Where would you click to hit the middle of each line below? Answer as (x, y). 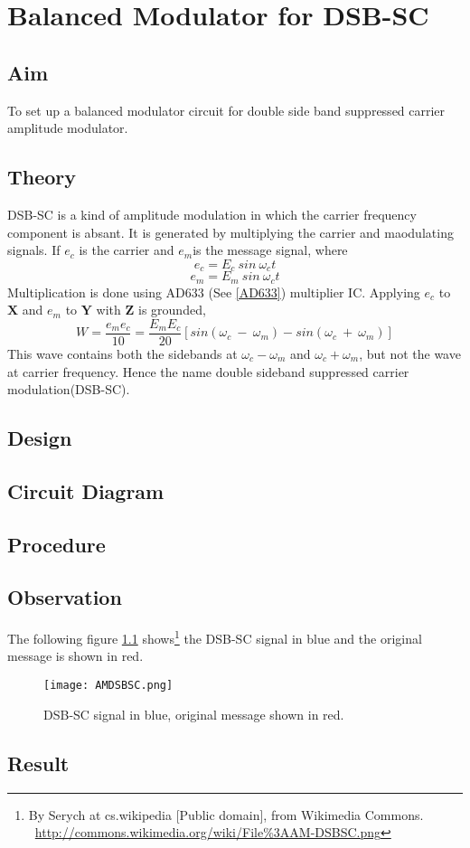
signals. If (34, 250)
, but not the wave (410, 353)
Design (40, 438)
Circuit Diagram (86, 490)
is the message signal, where (270, 250)
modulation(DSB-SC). (69, 389)
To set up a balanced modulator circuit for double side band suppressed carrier (226, 110)
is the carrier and (127, 250)
